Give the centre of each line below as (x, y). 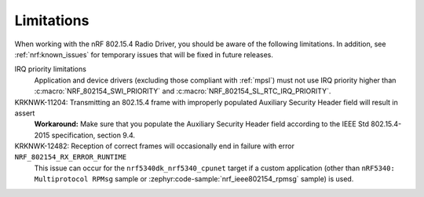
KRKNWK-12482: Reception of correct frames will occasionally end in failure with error (154, 146)
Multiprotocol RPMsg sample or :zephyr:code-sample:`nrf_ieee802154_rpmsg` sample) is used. (194, 179)
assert (25, 113)
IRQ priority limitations (50, 69)
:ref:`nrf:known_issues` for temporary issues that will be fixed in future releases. (144, 54)
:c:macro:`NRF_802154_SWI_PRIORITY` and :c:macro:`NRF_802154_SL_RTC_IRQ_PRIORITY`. (183, 91)
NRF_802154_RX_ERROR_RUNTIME (71, 157)
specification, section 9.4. (93, 135)
